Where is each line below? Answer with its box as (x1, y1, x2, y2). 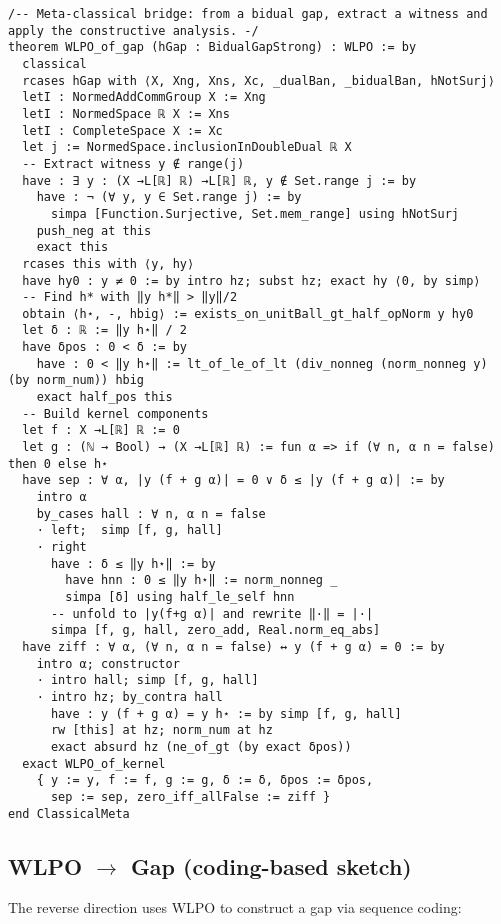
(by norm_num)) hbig (8, 373, 145, 388)
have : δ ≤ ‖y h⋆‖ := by (50, 556, 216, 571)
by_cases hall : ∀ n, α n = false (36, 506, 266, 521)
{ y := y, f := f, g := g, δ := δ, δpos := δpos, (36, 773, 374, 788)
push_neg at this (36, 223, 152, 238)
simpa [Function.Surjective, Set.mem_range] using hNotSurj (50, 206, 460, 221)
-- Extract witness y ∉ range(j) (22, 156, 245, 171)
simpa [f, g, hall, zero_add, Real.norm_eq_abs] (50, 623, 381, 638)
